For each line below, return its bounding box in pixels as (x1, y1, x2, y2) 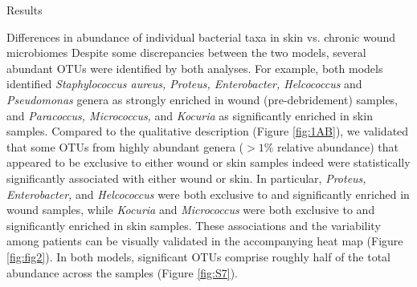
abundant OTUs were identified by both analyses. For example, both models (6, 59, 383, 76)
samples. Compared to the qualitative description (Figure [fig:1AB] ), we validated (6, 123, 409, 139)
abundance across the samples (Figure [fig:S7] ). (6, 264, 238, 281)
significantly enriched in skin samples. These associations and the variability (6, 216, 381, 233)
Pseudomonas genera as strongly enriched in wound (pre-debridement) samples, (6, 91, 399, 107)
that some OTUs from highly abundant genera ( (6, 138, 244, 155)
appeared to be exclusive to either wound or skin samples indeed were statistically (6, 154, 411, 171)
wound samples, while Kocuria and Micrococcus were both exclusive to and (6, 201, 375, 218)
